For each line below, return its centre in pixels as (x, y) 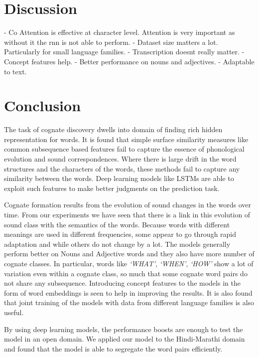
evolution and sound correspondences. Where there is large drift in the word (120, 159)
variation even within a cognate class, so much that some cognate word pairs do (126, 273)
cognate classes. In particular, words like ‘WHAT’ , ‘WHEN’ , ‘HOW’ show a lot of (129, 263)
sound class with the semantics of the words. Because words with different (117, 224)
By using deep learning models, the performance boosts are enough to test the (124, 329)
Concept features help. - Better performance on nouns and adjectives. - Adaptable (129, 61)
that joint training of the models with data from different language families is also (129, 302)
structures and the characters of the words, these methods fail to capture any (122, 168)
